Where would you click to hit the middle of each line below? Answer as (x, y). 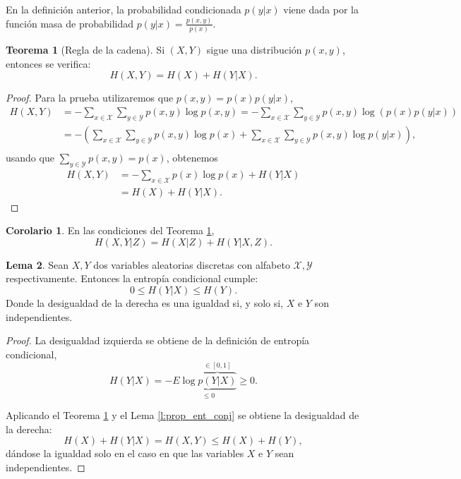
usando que (30, 157)
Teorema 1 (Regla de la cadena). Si (85, 50)
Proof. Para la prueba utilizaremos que (90, 98)
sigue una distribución (254, 50)
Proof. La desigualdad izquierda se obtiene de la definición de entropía (158, 340)
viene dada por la (321, 9)
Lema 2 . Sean (37, 264)
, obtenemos (192, 157)
